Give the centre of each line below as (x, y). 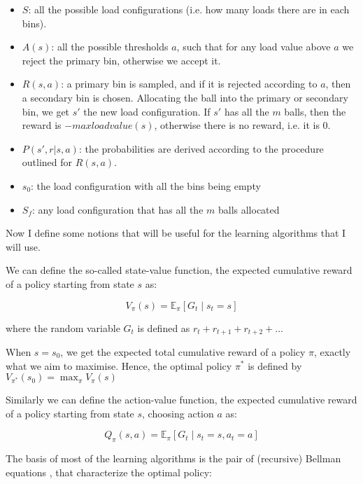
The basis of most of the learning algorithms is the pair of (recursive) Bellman (173, 458)
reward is (42, 125)
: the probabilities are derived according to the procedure (201, 148)
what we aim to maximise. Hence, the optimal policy (119, 365)
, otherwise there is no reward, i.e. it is (237, 125)
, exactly (333, 351)
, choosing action (178, 413)
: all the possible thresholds (110, 47)
